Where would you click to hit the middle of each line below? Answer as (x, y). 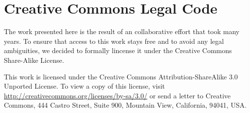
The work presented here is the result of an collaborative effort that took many (122, 31)
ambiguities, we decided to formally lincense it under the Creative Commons (118, 50)
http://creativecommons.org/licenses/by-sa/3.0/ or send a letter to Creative (117, 95)
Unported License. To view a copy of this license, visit (85, 86)
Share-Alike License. (34, 60)
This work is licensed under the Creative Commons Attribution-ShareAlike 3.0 (121, 76)
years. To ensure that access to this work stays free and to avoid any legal (114, 41)
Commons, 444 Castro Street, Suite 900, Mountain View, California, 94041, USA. (125, 105)
